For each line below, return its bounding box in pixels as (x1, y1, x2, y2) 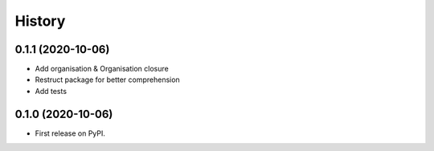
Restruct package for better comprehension (35, 75, 180, 84)
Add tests (35, 86, 68, 96)
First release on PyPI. (35, 129, 106, 138)
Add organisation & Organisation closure (35, 64, 169, 74)
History (14, 12, 66, 30)
